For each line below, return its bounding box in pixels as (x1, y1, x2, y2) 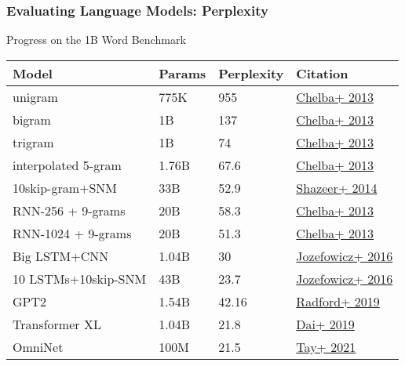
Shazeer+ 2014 (296, 178, 378, 197)
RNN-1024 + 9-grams (13, 223, 132, 242)
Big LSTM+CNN (13, 246, 109, 265)
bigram (13, 110, 51, 129)
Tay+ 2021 (296, 337, 356, 356)
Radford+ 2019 (296, 292, 380, 310)
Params (159, 63, 206, 82)
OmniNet (13, 337, 64, 356)
